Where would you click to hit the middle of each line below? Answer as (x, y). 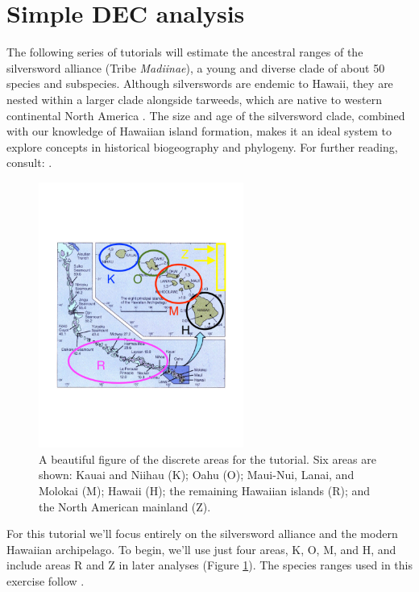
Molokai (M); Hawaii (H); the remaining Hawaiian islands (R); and (205, 490)
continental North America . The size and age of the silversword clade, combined (206, 115)
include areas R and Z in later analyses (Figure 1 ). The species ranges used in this (209, 565)
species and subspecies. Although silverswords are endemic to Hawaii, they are (200, 83)
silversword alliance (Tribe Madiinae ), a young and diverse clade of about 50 (196, 67)
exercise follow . (46, 580)
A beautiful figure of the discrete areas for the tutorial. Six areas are (207, 459)
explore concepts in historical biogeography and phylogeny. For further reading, (202, 146)
